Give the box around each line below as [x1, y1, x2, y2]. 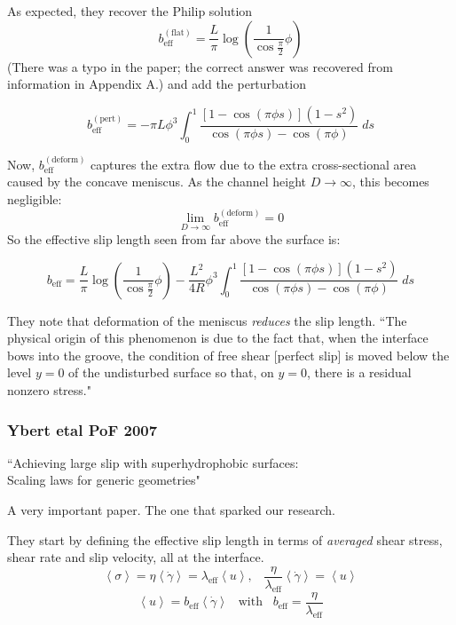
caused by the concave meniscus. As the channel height [7, 172, 307, 191]
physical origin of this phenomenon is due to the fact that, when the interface [7, 328, 428, 347]
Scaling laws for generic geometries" [7, 471, 200, 489]
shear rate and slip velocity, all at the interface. [7, 548, 264, 566]
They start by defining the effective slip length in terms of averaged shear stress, [7, 530, 443, 549]
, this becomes [352, 172, 429, 191]
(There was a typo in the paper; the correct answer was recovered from [7, 57, 393, 75]
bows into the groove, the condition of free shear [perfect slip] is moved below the [7, 345, 450, 364]
